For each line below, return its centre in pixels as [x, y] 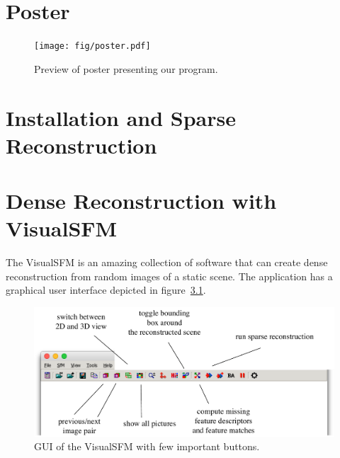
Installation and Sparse [121, 117]
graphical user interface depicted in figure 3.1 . [106, 290]
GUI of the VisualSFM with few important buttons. [147, 446]
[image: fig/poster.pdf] [92, 46]
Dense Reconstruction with [141, 201]
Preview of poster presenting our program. [126, 68]
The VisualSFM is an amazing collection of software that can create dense [167, 262]
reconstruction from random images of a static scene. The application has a [169, 276]
